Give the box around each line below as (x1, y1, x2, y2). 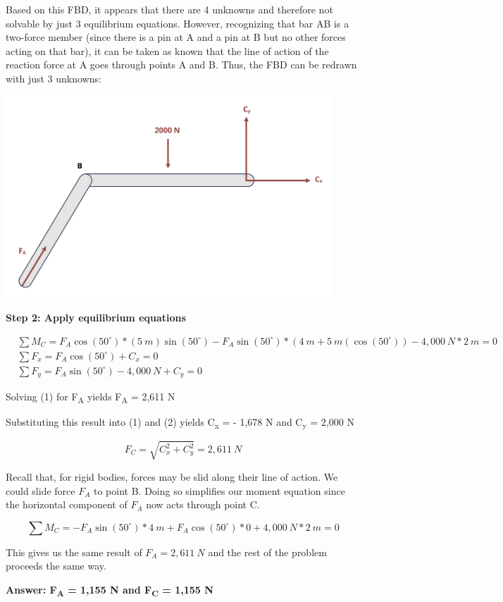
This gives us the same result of (6, 544, 142, 559)
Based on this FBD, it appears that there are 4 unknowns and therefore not (6, 2, 333, 16)
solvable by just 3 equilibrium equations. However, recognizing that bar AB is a (6, 16, 349, 30)
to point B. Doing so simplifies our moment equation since (93, 483, 345, 498)
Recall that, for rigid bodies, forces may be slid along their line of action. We (6, 469, 338, 484)
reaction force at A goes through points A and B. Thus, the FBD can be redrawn (6, 57, 357, 72)
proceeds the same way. (6, 558, 106, 573)
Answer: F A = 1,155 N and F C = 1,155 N (6, 582, 213, 598)
